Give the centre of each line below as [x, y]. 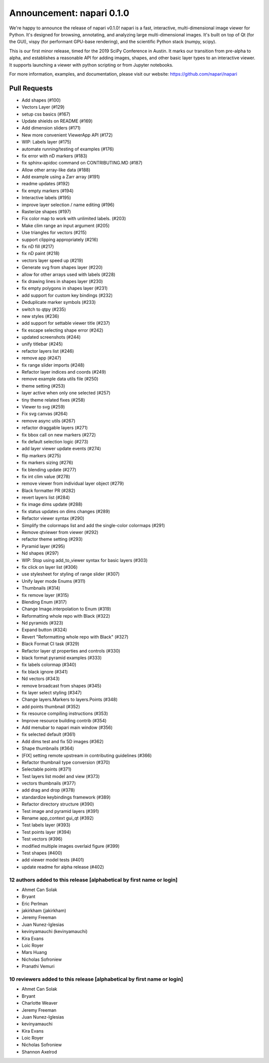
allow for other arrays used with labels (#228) [68, 274]
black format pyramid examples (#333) [62, 658]
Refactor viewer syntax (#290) [53, 519]
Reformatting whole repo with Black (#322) [66, 616]
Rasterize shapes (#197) [46, 212]
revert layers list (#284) [46, 498]
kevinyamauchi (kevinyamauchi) [55, 931]
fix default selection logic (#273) [55, 441]
